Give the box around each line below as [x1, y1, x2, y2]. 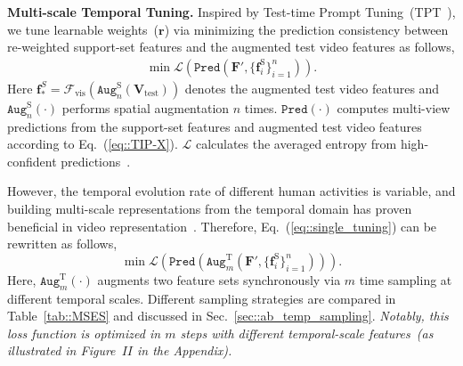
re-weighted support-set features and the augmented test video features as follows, [7, 37, 455, 56]
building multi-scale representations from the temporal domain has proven [7, 199, 412, 217]
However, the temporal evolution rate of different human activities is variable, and [7, 182, 456, 200]
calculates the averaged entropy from [195, 134, 397, 153]
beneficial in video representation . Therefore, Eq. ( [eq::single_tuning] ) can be [7, 216, 437, 235]
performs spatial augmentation [61, 98, 230, 117]
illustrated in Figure [7, 341, 116, 360]
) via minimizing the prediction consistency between [164, 20, 449, 38]
